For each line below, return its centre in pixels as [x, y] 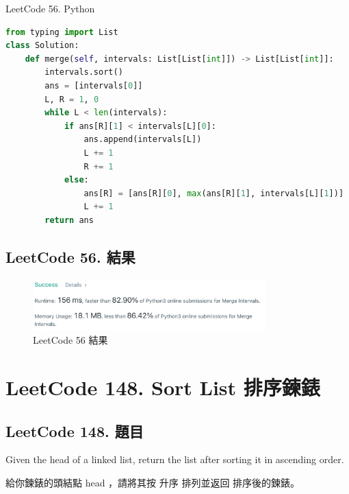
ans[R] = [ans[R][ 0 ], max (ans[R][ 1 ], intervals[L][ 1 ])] [214, 193]
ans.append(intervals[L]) [143, 140]
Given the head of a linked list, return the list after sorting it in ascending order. [175, 459]
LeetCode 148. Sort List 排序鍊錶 [163, 387]
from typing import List [62, 32]
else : [76, 180]
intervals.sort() [84, 72]
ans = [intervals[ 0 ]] [94, 85]
